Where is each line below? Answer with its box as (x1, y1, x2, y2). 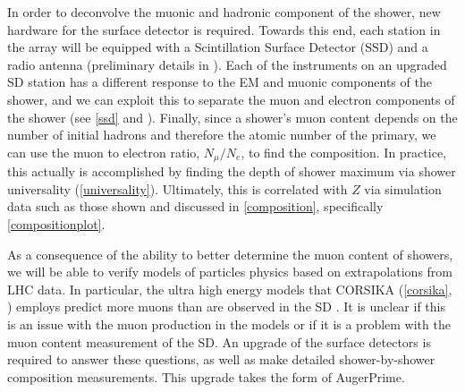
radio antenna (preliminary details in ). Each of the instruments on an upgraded (7, 55, 447, 73)
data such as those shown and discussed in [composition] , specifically (7, 197, 384, 216)
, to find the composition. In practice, (241, 142, 446, 161)
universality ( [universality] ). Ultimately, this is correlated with (7, 179, 348, 198)
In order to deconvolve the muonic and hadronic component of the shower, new (7, 3, 441, 21)
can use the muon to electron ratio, (7, 142, 200, 161)
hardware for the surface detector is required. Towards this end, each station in (7, 20, 441, 38)
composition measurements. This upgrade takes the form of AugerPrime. (7, 367, 405, 386)
